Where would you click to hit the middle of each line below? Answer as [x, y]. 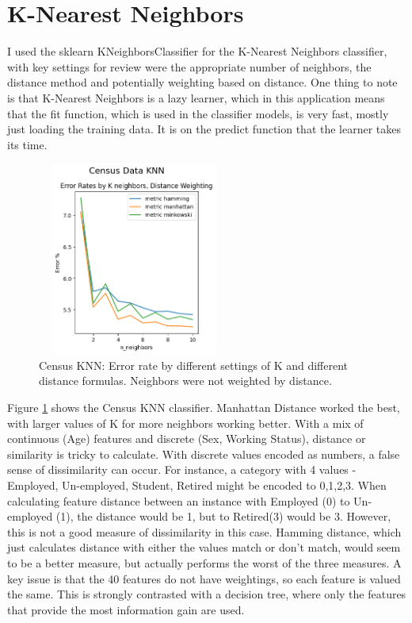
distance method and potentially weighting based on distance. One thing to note [202, 82]
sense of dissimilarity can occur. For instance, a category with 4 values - [182, 469]
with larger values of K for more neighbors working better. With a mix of [185, 423]
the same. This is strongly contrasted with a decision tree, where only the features [207, 594]
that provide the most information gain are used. [126, 609]
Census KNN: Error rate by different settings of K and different [194, 365]
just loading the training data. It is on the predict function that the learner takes [204, 129]
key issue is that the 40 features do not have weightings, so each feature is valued [204, 578]
